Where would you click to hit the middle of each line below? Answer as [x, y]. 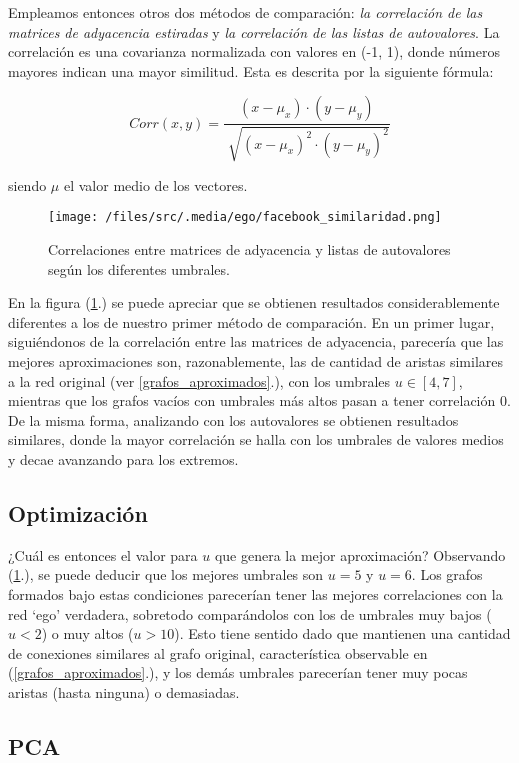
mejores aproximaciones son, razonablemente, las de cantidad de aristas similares [256, 361]
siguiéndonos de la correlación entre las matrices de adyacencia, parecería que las [256, 341]
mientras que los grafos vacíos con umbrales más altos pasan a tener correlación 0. [259, 400]
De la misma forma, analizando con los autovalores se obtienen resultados [233, 419]
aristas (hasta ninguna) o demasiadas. [124, 691]
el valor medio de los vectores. [155, 184]
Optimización [78, 512]
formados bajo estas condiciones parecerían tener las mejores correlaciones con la [255, 593]
